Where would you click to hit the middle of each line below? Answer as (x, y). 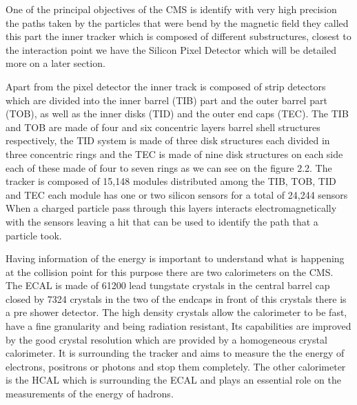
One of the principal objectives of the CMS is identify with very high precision (171, 9)
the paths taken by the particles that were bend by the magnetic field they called (177, 22)
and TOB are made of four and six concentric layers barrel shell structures (163, 127)
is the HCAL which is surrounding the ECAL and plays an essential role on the (173, 380)
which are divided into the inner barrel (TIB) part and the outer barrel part (166, 100)
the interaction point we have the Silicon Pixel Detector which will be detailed (171, 49)
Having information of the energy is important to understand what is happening (175, 258)
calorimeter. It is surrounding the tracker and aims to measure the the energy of (175, 353)
